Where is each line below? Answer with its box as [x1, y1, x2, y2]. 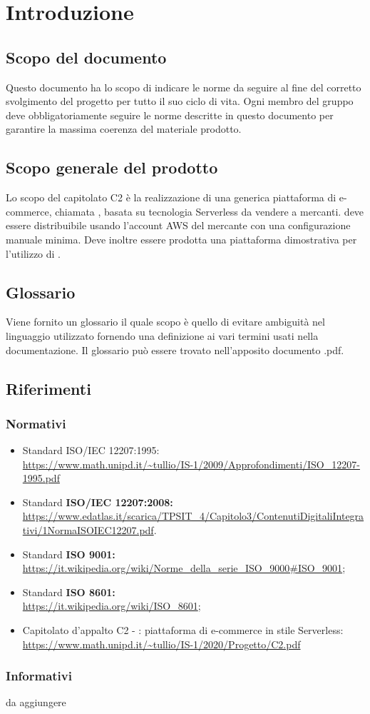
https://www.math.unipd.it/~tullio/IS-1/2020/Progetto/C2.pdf [22, 636, 301, 651]
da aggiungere [6, 695, 66, 710]
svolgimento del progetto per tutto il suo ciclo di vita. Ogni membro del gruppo [6, 94, 354, 109]
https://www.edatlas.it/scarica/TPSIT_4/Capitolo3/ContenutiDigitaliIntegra [22, 508, 364, 523]
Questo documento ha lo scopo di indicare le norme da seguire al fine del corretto [6, 79, 361, 94]
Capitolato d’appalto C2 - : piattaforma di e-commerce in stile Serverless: [22, 623, 344, 638]
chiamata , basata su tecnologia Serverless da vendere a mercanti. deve [55, 203, 364, 218]
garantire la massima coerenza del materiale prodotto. [6, 121, 242, 136]
